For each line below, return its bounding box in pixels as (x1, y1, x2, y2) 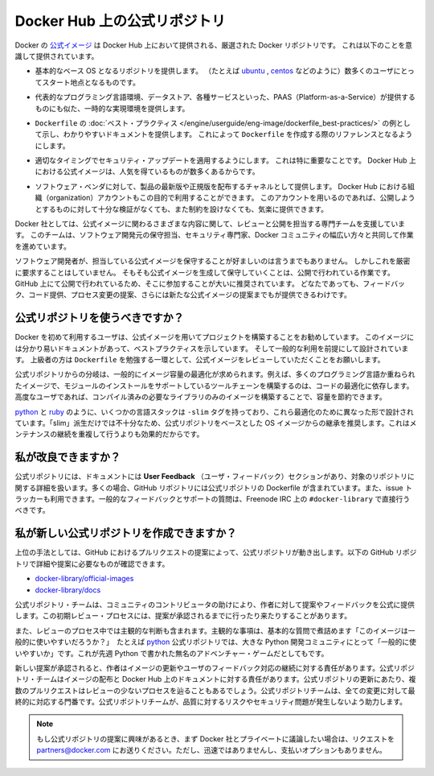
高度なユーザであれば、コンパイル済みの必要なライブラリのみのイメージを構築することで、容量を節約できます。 (14, 392, 387, 402)
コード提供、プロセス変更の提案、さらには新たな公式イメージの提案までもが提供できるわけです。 (28, 290, 351, 299)
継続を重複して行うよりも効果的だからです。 (56, 429, 204, 439)
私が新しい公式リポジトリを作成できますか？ (14, 526, 237, 540)
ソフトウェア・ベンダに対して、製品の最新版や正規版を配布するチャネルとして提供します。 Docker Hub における (35, 181, 408, 191)
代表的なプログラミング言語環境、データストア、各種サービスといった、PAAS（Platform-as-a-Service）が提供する (35, 93, 416, 102)
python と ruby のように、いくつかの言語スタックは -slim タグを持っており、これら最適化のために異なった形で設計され (14, 407, 414, 416)
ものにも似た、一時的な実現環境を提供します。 (35, 103, 190, 113)
